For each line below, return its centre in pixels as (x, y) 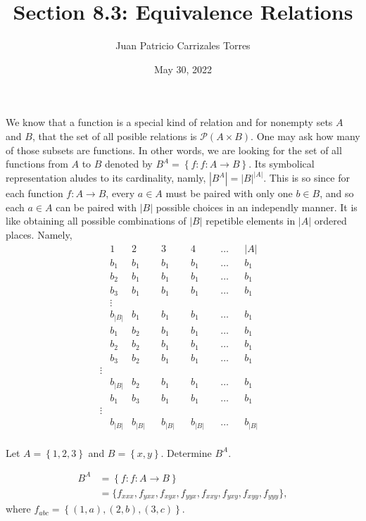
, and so (337, 193)
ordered (330, 221)
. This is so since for (307, 178)
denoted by (129, 164)
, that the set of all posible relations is (114, 136)
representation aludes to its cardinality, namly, (106, 178)
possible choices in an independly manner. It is (257, 207)
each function (34, 193)
